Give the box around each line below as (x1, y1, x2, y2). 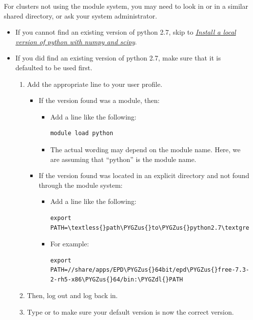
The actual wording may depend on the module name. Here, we (50, 144, 241, 154)
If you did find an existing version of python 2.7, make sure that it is (15, 53, 221, 63)
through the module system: (39, 180, 123, 190)
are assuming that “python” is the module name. (50, 154, 196, 164)
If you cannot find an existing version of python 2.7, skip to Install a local (15, 27, 236, 37)
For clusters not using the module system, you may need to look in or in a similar (4, 1, 248, 11)
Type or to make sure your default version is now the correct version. (27, 307, 234, 317)
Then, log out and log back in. (27, 290, 118, 300)
